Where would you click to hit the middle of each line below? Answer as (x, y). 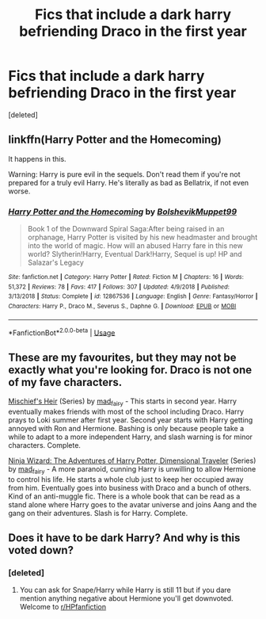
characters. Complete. (45, 445)
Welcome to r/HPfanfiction (63, 607)
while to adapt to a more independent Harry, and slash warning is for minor (131, 437)
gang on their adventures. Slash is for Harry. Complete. (98, 513)
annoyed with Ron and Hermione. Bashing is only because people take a (126, 428)
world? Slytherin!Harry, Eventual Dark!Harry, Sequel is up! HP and (135, 254)
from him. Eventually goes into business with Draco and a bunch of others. (130, 487)
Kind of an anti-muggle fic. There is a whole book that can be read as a (124, 496)
